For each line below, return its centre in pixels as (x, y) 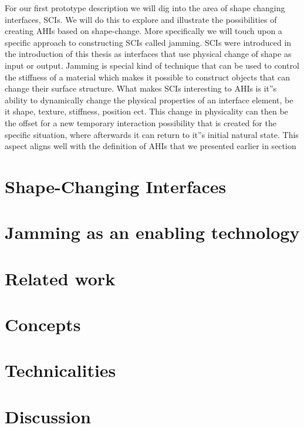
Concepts (43, 324)
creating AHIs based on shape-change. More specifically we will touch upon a (143, 31)
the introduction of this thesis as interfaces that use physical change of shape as (148, 54)
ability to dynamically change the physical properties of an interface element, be (149, 100)
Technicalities (60, 370)
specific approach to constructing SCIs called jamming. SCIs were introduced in (148, 42)
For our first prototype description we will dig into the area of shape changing (145, 8)
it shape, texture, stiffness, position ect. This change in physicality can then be (146, 111)
